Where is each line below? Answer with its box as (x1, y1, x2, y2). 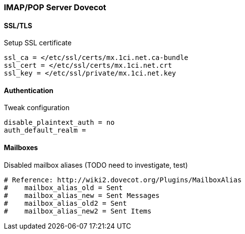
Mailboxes (4, 143, 38, 152)
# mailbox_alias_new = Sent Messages (4, 191, 160, 199)
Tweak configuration (4, 103, 70, 112)
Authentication (4, 86, 53, 95)
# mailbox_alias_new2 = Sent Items (4, 207, 152, 215)
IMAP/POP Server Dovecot (4, 2, 106, 12)
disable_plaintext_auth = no (4, 118, 115, 127)
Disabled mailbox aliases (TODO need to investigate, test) (4, 160, 188, 169)
